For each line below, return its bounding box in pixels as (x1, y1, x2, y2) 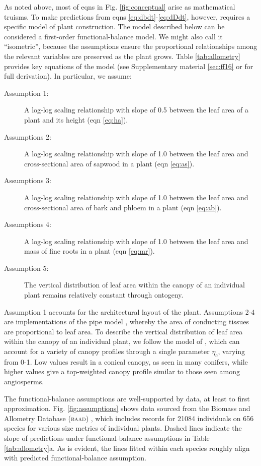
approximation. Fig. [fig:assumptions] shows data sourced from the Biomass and (4, 403, 250, 414)
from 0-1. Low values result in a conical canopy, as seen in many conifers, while (4, 356, 248, 367)
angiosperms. (4, 376, 44, 387)
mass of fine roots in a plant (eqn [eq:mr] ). (24, 246, 155, 256)
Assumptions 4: (4, 219, 51, 229)
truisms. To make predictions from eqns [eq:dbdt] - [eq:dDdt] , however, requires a (4, 11, 250, 22)
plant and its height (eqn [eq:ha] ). (24, 114, 128, 125)
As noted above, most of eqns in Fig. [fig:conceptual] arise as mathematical (4, 2, 235, 12)
